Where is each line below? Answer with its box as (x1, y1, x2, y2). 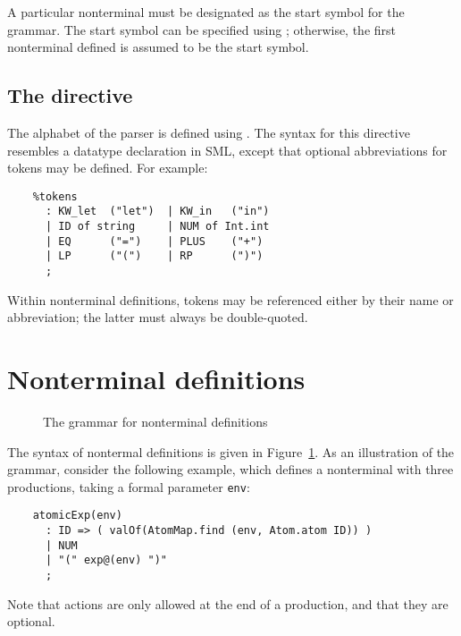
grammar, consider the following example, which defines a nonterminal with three (7, 460, 454, 479)
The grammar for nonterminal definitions (43, 412, 268, 431)
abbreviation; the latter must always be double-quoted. (7, 308, 308, 326)
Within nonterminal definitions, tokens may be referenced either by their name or (7, 290, 454, 309)
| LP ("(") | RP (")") (45, 250, 264, 263)
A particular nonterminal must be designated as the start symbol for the (7, 3, 405, 21)
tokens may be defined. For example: (7, 158, 208, 177)
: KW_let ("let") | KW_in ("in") (45, 205, 270, 218)
